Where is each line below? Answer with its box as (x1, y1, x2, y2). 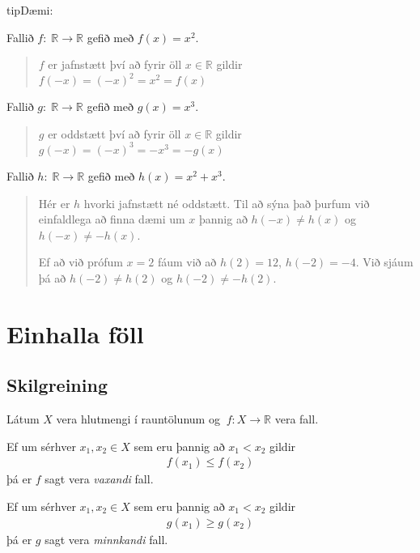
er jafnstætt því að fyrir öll (48, 56, 182, 73)
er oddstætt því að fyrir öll (48, 125, 181, 142)
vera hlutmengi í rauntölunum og (56, 410, 220, 428)
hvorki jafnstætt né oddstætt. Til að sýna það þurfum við (83, 194, 370, 211)
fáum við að (157, 253, 217, 270)
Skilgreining (6, 372, 108, 398)
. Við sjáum (355, 253, 414, 270)
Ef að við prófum (38, 253, 123, 270)
